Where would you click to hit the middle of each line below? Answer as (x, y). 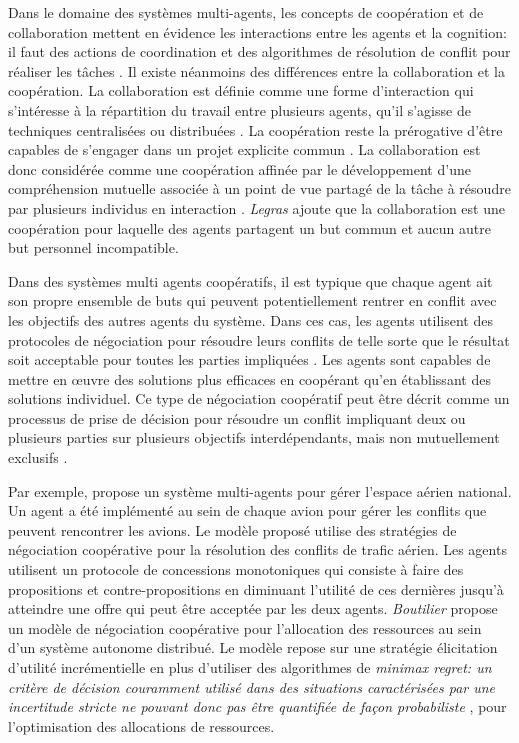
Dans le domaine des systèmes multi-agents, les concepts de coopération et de (246, 12)
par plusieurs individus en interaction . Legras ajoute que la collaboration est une (256, 207)
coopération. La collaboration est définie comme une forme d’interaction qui (241, 90)
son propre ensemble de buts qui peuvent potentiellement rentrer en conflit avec (252, 300)
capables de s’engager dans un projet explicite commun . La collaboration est (244, 149)
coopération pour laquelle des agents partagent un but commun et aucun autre (249, 227)
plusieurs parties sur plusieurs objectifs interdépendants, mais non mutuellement (254, 437)
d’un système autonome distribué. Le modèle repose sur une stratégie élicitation (253, 647)
